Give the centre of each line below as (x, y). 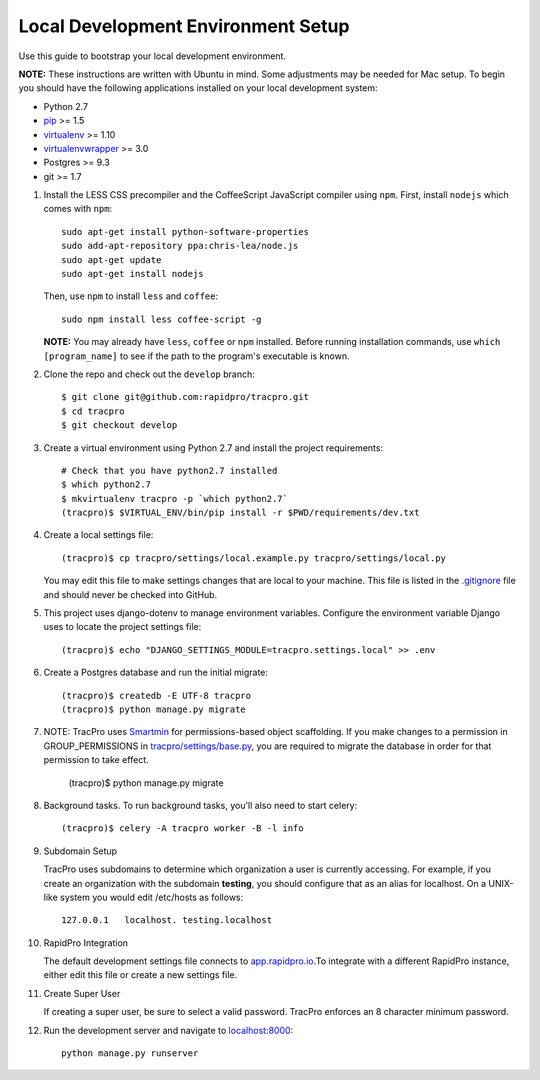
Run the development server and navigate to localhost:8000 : (168, 1030)
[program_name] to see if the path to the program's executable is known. (196, 356)
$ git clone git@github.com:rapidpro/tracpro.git (185, 397)
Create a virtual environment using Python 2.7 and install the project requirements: (213, 447)
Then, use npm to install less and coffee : (131, 296)
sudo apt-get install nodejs (132, 274)
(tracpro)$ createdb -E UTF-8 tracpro (156, 695)
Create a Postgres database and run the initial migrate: (156, 672)
